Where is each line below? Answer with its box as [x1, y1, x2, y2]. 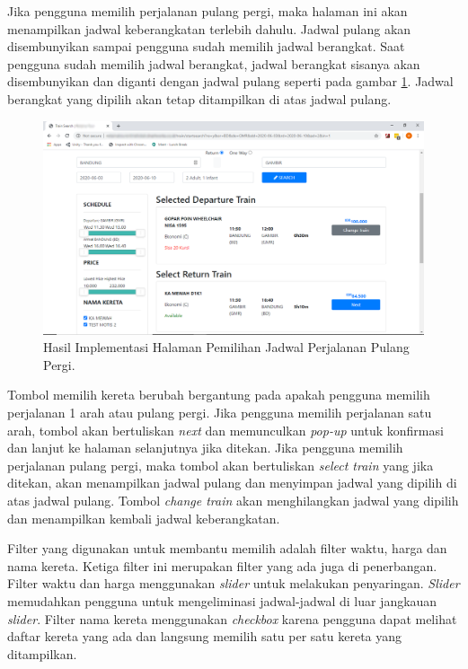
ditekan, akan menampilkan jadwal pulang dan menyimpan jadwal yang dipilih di [7, 473, 457, 492]
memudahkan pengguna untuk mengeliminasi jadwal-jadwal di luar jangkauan [7, 591, 437, 610]
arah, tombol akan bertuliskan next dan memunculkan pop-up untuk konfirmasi [7, 420, 444, 439]
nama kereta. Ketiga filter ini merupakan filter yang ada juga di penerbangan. [7, 556, 437, 575]
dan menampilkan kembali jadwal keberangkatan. [7, 508, 280, 527]
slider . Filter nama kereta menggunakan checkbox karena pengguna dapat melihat [7, 609, 457, 628]
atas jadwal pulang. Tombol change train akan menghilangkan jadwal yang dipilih [7, 490, 459, 509]
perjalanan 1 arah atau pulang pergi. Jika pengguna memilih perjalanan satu [7, 403, 432, 422]
